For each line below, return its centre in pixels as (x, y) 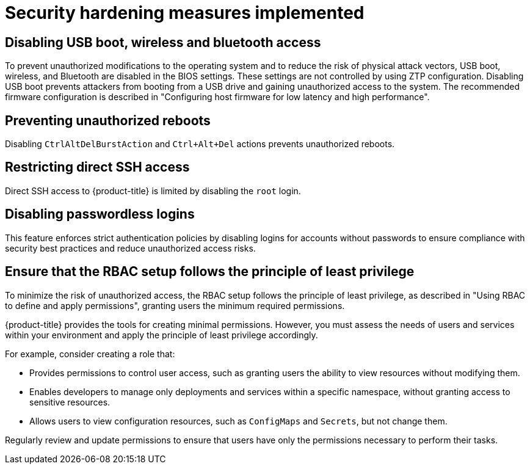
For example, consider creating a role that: (90, 354)
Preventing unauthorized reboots (108, 120)
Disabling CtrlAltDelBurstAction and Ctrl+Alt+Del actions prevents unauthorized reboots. (200, 144)
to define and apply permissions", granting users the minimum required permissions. (175, 305)
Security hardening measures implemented (185, 13)
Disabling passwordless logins (100, 214)
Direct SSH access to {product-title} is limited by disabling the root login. (153, 191)
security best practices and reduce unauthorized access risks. (130, 248)
